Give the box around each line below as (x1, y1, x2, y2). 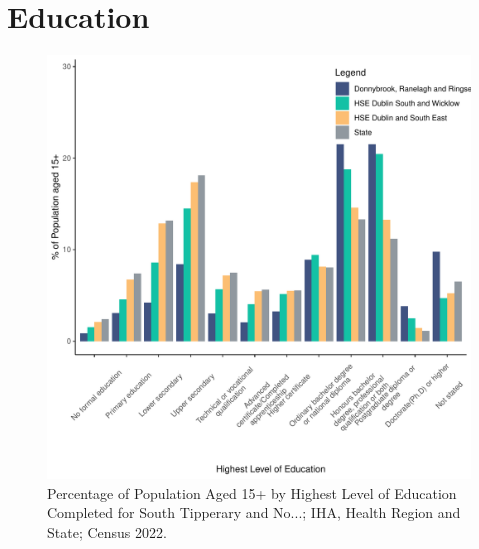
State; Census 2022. (47, 521, 167, 542)
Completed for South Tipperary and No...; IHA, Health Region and (47, 502, 461, 523)
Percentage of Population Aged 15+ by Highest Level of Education (47, 482, 457, 503)
